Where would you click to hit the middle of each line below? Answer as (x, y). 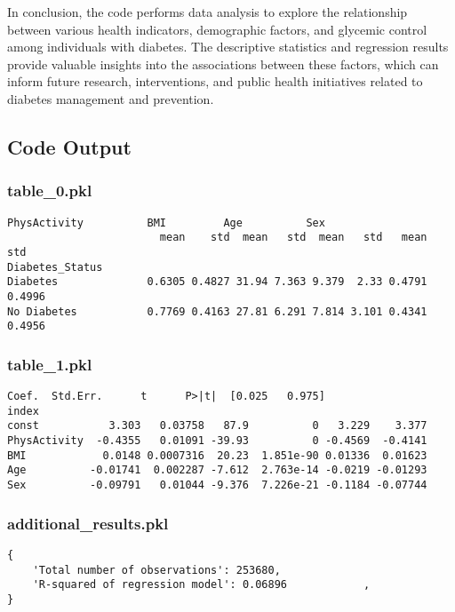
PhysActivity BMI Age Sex (166, 223)
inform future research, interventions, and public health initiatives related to (215, 81)
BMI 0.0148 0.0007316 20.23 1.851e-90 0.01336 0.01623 (217, 455)
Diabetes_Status (55, 267)
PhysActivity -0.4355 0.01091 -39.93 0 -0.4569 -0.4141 (217, 441)
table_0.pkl (50, 191)
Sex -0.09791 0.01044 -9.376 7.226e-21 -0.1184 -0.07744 (217, 485)
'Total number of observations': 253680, (156, 570)
